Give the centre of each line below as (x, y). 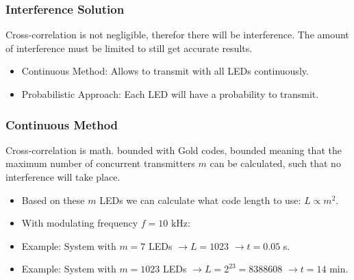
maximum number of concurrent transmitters (100, 163)
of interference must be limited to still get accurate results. (129, 48)
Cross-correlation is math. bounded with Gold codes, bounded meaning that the (174, 150)
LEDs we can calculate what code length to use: (200, 200)
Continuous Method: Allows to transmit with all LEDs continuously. (165, 71)
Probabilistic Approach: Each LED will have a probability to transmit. (170, 94)
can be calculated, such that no (275, 163)
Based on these (53, 200)
